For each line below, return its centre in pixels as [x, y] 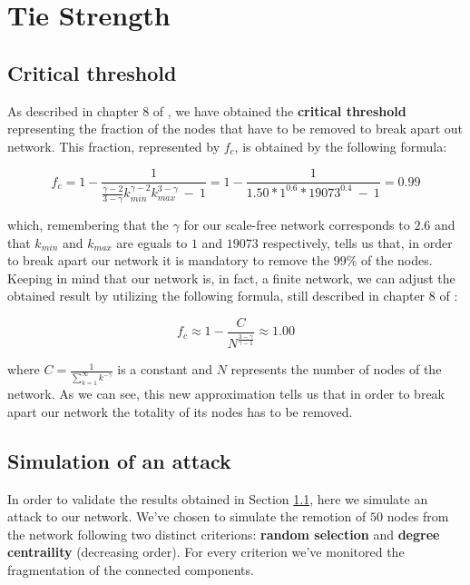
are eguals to [152, 242]
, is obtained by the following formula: [341, 146]
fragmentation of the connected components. [131, 569]
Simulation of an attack [119, 460]
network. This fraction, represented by [114, 146]
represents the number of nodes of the [336, 369]
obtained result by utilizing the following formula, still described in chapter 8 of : [233, 296]
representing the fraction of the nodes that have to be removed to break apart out [235, 129]
